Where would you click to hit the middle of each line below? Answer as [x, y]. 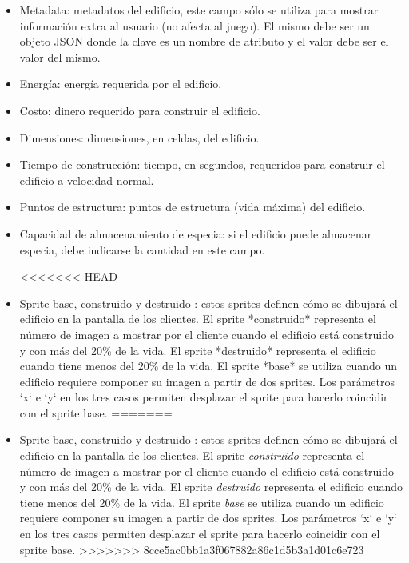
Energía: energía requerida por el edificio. [121, 84]
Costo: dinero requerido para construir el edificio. [140, 110]
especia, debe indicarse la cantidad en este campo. [142, 249]
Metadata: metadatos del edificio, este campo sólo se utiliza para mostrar [199, 10]
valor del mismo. [60, 56]
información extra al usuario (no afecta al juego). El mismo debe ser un [195, 25]
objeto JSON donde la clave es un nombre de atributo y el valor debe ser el [204, 41]
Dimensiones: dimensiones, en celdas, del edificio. [139, 137]
